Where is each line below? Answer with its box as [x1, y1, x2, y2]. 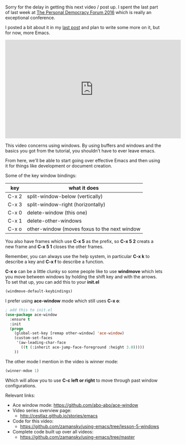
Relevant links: [5, 392, 35, 398]
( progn [10, 326, 24, 331]
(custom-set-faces [14, 335, 53, 341]
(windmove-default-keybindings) [5, 289, 73, 294]
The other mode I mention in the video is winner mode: [5, 358, 119, 364]
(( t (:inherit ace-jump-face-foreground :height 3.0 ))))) [21, 345, 144, 350]
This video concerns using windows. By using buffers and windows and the [5, 142, 161, 149]
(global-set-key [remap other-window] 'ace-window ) [14, 331, 124, 336]
